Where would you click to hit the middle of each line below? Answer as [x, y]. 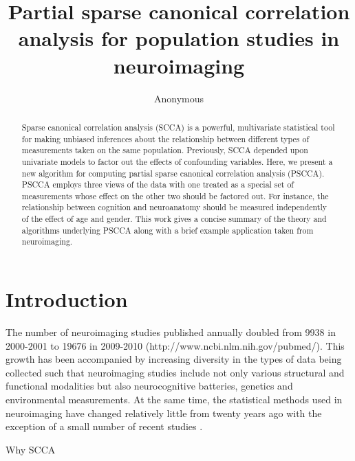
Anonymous [179, 98]
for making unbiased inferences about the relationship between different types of [165, 138]
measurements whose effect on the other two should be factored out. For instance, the [175, 195]
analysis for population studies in [179, 38]
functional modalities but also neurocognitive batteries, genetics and [149, 386]
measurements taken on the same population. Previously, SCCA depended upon [165, 150]
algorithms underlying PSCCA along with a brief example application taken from [168, 230]
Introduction [67, 299]
